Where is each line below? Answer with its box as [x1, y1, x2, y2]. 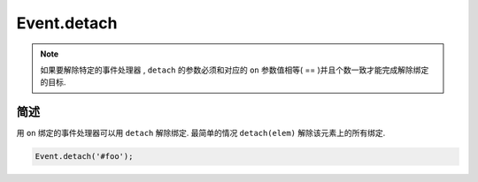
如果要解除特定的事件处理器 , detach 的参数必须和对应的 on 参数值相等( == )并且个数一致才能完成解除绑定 [40, 64, 429, 75]
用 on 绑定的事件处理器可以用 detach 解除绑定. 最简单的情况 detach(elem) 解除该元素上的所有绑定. [16, 128, 386, 139]
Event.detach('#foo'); [35, 151, 134, 162]
